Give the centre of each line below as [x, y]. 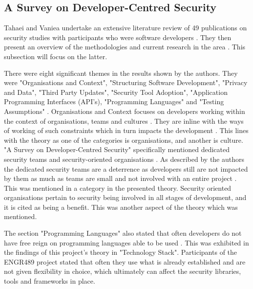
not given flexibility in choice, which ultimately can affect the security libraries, [123, 271]
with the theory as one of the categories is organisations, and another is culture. [124, 140]
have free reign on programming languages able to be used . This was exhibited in [126, 242]
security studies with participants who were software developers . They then [118, 37]
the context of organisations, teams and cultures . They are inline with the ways [124, 121]
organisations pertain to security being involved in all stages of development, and [125, 197]
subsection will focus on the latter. [56, 56]
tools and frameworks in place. [50, 281]
